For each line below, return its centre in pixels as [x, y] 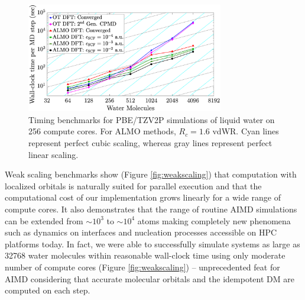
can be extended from [44, 220]
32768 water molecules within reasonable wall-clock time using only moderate [145, 255]
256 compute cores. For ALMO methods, [102, 131]
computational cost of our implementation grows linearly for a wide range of [143, 197]
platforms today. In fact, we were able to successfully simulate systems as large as [152, 243]
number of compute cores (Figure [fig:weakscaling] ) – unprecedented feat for [142, 267]
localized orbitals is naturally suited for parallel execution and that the [133, 186]
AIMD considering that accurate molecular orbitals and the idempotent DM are [150, 278]
